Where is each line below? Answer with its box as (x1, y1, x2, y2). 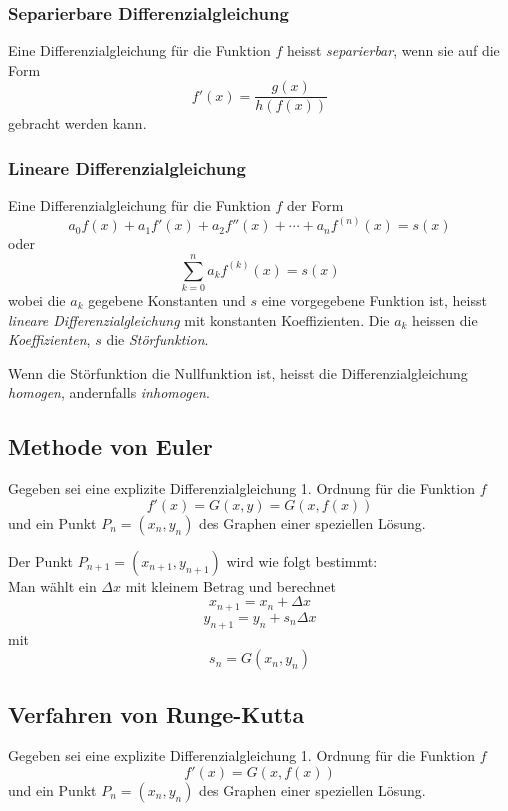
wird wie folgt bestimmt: (226, 550, 378, 571)
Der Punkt (8, 550, 74, 571)
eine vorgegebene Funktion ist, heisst (261, 290, 487, 311)
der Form (287, 195, 344, 216)
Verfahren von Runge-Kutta (8, 698, 305, 729)
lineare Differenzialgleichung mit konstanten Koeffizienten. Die (8, 309, 390, 330)
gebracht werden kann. (8, 113, 147, 134)
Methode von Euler (8, 431, 213, 462)
